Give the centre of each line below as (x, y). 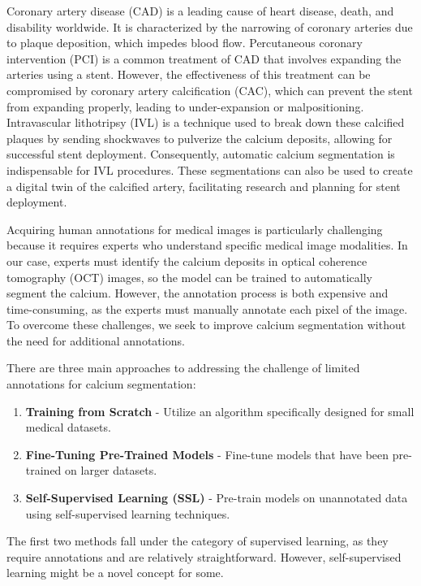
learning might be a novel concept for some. (115, 573)
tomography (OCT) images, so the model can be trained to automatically (189, 277)
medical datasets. (68, 427)
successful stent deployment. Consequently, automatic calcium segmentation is (201, 154)
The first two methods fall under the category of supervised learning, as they (198, 541)
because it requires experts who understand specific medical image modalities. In (207, 245)
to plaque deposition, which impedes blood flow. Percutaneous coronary (185, 43)
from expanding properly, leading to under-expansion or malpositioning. (185, 106)
